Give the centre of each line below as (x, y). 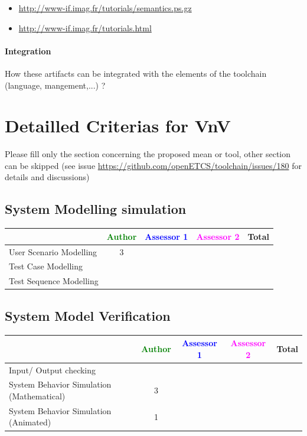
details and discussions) (47, 177)
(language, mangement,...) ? (55, 85)
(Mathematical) (37, 396)
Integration (28, 51)
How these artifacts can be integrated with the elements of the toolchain (136, 73)
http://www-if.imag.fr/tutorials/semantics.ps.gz (105, 8)
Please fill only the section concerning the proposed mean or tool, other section (148, 154)
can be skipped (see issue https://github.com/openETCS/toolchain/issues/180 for (153, 165)
